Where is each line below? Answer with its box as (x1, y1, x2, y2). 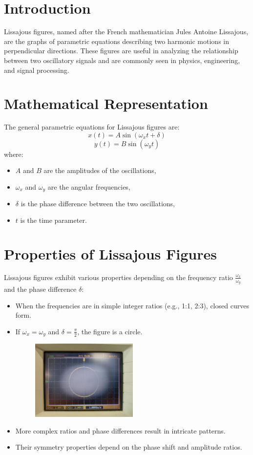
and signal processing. (4, 65, 69, 75)
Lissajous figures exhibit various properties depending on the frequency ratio (4, 272, 233, 282)
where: (4, 149, 23, 159)
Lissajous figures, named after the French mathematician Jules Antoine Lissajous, (4, 26, 249, 37)
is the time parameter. (20, 215, 87, 225)
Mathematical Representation (4, 93, 208, 113)
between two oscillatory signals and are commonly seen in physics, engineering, (4, 55, 240, 65)
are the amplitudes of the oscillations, (43, 165, 156, 175)
